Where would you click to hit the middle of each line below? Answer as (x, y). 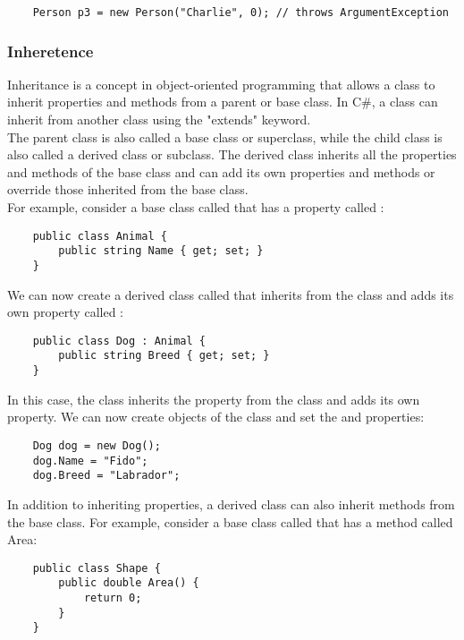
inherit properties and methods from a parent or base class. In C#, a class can (223, 102)
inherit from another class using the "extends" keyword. (159, 119)
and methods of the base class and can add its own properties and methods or (221, 171)
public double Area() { (129, 583)
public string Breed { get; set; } (164, 356)
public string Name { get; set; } (161, 251)
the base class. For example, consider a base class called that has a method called (230, 521)
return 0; (113, 598)
